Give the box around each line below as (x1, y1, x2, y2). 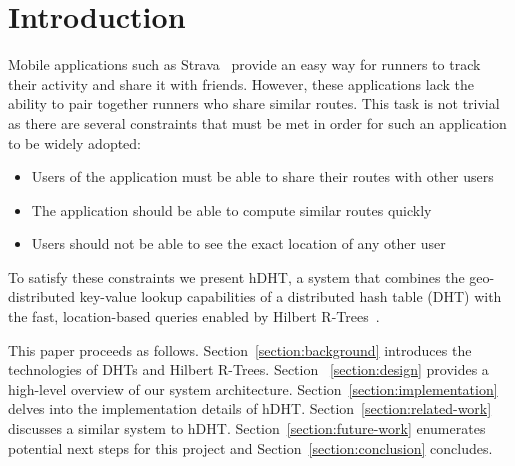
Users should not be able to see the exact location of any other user (31, 233, 446, 254)
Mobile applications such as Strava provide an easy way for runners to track (8, 54, 481, 75)
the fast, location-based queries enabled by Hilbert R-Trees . (8, 306, 380, 327)
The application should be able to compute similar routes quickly (31, 199, 432, 220)
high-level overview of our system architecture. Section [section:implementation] (8, 378, 498, 399)
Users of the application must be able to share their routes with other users (31, 166, 494, 187)
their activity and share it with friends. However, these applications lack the (8, 73, 474, 94)
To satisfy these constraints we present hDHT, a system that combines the (8, 266, 465, 287)
